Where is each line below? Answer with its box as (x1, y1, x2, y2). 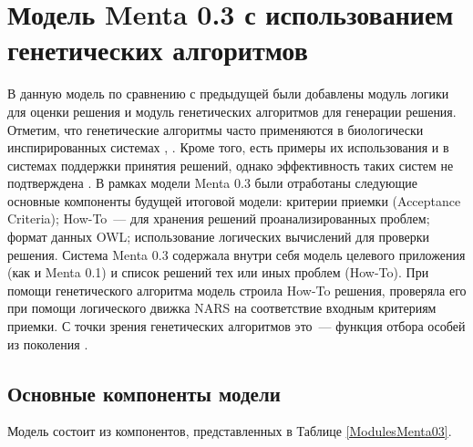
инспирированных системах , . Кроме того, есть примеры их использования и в (7, 138, 449, 157)
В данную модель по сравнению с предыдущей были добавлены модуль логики (7, 84, 449, 103)
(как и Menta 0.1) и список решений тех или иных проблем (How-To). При (7, 263, 429, 282)
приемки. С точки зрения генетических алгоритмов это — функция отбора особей (7, 317, 466, 336)
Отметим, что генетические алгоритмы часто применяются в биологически (7, 120, 424, 139)
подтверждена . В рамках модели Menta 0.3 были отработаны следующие (7, 173, 417, 192)
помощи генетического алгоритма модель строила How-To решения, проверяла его (7, 280, 467, 299)
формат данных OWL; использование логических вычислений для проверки (7, 227, 430, 246)
